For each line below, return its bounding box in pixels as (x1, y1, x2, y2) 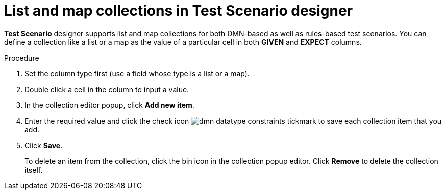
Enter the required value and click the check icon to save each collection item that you (24, 116, 442, 125)
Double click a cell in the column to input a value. (24, 85, 189, 94)
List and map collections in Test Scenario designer (4, 2, 353, 19)
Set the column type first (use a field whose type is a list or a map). (24, 69, 250, 78)
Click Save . (24, 141, 63, 150)
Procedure (4, 53, 39, 62)
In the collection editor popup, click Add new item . (24, 100, 194, 109)
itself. (24, 165, 43, 174)
